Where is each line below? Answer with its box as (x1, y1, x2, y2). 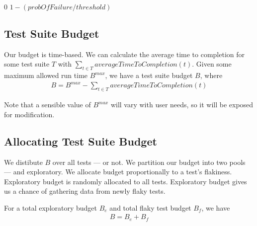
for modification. (4, 109, 55, 119)
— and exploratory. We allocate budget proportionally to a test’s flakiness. (4, 166, 232, 177)
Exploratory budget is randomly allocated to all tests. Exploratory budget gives (4, 176, 247, 186)
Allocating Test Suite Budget (4, 133, 157, 149)
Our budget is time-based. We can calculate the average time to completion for (4, 49, 245, 59)
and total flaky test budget (109, 202, 191, 213)
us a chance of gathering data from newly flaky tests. (4, 186, 166, 196)
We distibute (4, 156, 43, 167)
